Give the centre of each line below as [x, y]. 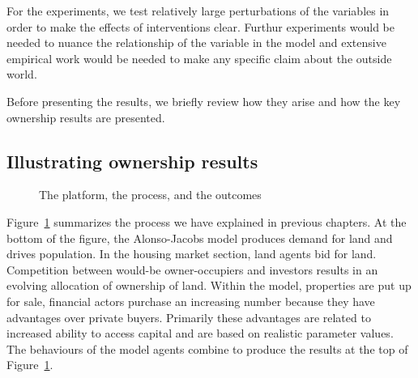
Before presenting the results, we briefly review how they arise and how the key [204, 101]
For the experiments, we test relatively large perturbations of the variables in [198, 11]
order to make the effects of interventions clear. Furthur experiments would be [201, 26]
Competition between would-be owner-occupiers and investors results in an [192, 269]
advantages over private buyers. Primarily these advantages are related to [189, 317]
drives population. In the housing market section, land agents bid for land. [192, 254]
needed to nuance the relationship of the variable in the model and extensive [196, 42]
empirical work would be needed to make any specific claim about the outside [199, 58]
